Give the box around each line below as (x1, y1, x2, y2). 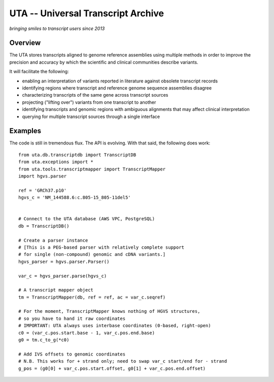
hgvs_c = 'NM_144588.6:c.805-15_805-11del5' (18, 195, 131, 200)
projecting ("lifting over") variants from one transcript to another (22, 99, 156, 105)
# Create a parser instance (18, 237, 88, 243)
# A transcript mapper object (18, 287, 94, 293)
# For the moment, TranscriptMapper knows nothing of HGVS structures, (18, 308, 200, 314)
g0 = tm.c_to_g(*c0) (18, 337, 70, 343)
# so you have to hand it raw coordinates (18, 315, 126, 321)
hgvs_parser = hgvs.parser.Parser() (18, 258, 110, 265)
